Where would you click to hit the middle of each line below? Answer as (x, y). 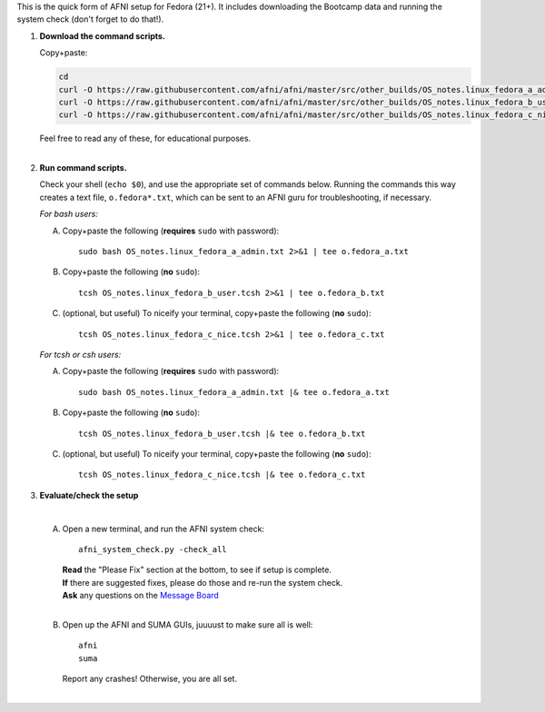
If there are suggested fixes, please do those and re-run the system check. (203, 582)
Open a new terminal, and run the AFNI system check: (163, 529)
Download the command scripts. (102, 35)
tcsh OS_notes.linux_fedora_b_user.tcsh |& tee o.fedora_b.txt (222, 433)
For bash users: (69, 214)
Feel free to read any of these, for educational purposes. (145, 138)
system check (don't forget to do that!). (90, 19)
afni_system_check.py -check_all (153, 549)
